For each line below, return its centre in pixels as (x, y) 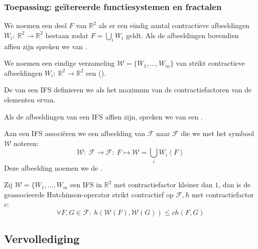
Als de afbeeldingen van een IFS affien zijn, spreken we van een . (103, 116)
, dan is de (235, 184)
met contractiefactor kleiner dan (163, 184)
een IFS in (86, 184)
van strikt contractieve (211, 63)
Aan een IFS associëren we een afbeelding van (75, 133)
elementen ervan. (30, 99)
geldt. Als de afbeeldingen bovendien (182, 35)
